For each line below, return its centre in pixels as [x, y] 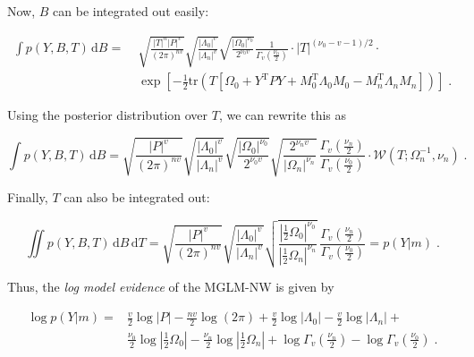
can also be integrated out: [137, 197]
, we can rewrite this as [283, 115]
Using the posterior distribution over [108, 115]
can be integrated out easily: [131, 11]
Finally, [28, 197]
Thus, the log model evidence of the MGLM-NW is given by [171, 287]
